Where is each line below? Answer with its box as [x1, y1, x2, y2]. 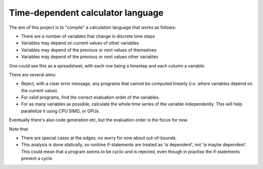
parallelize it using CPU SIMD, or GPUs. [21, 108, 100, 114]
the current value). [21, 87, 58, 93]
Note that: [9, 126, 29, 132]
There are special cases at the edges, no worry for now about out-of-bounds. [21, 135, 177, 141]
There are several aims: [9, 71, 56, 78]
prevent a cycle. [21, 155, 54, 161]
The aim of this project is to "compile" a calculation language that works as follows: [9, 24, 176, 30]
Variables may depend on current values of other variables [21, 40, 139, 46]
